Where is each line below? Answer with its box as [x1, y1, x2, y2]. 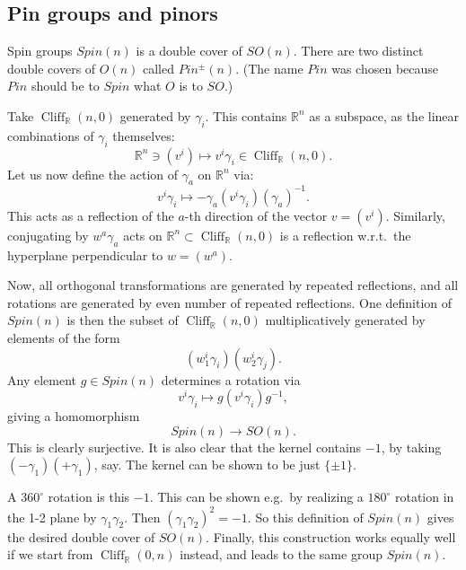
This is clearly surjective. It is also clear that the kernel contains [7, 437, 362, 456]
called [143, 58, 175, 77]
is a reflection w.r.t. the [279, 225, 411, 244]
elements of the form [7, 329, 120, 347]
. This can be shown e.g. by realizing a [149, 487, 364, 506]
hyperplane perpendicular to [7, 245, 163, 264]
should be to [31, 76, 100, 95]
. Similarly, [385, 206, 445, 224]
